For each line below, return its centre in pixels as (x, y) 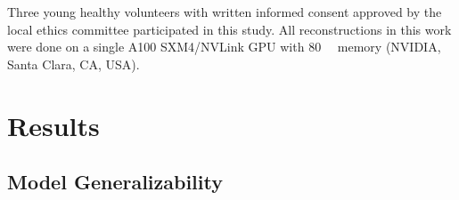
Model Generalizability (115, 182)
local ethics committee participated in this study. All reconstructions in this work (229, 29)
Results (53, 125)
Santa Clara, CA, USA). (74, 64)
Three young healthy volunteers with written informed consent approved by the (225, 12)
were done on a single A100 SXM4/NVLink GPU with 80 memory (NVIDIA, (224, 47)
